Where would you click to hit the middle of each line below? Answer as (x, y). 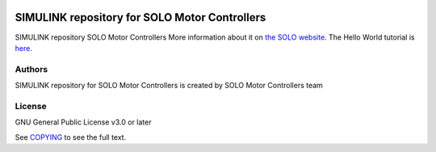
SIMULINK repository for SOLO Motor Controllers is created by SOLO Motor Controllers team (169, 86)
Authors (31, 69)
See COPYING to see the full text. (71, 137)
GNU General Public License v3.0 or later (83, 122)
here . (23, 48)
